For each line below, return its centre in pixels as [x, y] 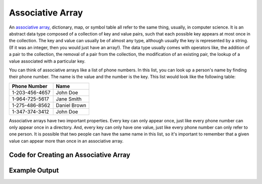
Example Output [34, 170]
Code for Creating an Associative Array [70, 155]
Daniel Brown [71, 105]
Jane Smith [69, 99]
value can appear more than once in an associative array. [66, 141]
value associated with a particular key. [47, 61]
